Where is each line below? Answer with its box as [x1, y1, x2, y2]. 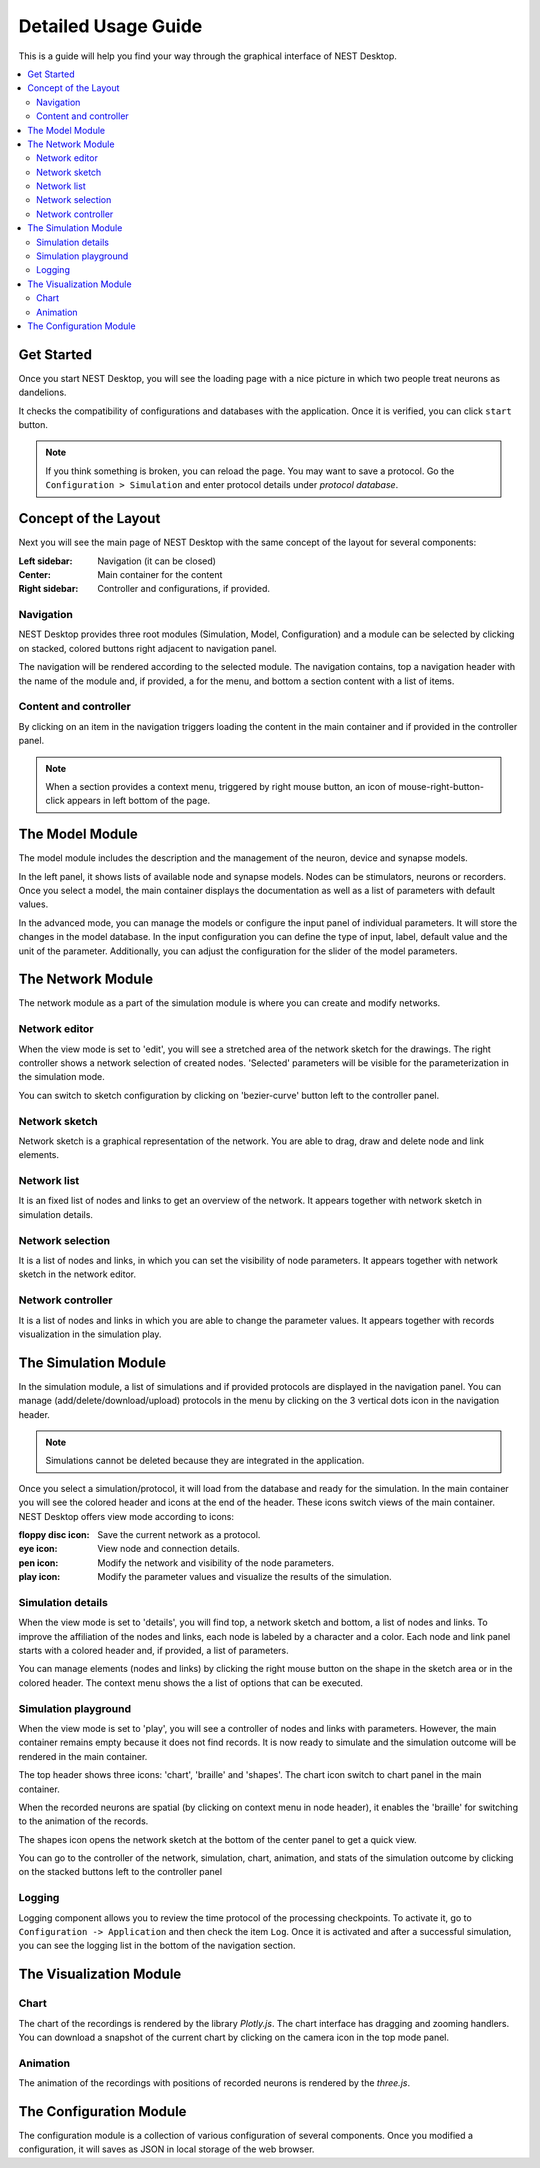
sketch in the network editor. [18, 1268, 137, 1280]
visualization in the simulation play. [18, 1328, 162, 1340]
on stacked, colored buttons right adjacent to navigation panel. [18, 642, 277, 654]
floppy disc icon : [18, 1528, 90, 1540]
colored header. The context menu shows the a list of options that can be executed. [18, 1676, 364, 1689]
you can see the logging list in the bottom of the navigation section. [18, 1940, 296, 1952]
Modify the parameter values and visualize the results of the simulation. [97, 1571, 392, 1583]
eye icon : [18, 1543, 58, 1555]
